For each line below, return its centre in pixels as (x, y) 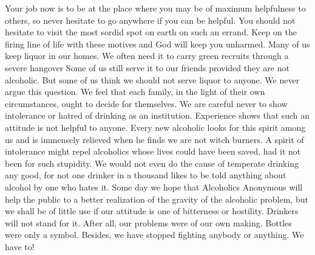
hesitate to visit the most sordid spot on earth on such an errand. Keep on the (151, 32)
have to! (20, 246)
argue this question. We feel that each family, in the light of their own (135, 92)
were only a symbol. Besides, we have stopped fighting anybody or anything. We (154, 235)
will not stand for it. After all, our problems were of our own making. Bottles (148, 222)
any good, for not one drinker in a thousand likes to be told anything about (146, 175)
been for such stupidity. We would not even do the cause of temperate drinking (152, 163)
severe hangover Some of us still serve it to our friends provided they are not (147, 67)
